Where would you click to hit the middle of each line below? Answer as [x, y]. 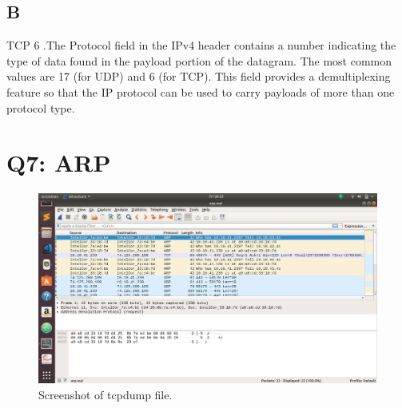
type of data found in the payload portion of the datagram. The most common [199, 60]
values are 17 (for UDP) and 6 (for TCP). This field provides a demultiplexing [199, 76]
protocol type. [41, 107]
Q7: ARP [59, 162]
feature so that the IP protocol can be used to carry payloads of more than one [201, 91]
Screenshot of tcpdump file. [105, 394]
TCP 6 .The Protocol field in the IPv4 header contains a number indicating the [201, 45]
